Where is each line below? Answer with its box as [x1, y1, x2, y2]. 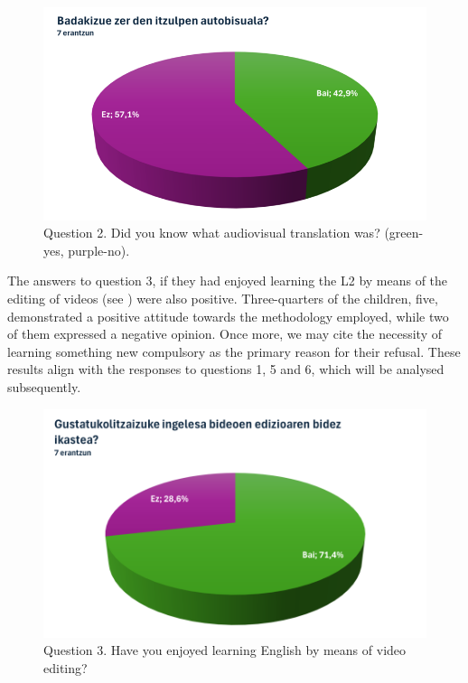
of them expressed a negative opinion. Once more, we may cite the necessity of [7, 324, 442, 343]
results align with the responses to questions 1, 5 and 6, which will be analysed [7, 360, 445, 379]
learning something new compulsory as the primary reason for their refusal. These [7, 341, 461, 360]
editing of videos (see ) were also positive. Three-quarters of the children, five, [7, 289, 438, 308]
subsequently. [7, 378, 81, 397]
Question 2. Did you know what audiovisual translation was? [43, 223, 380, 242]
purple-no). [68, 240, 130, 259]
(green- [384, 223, 424, 242]
